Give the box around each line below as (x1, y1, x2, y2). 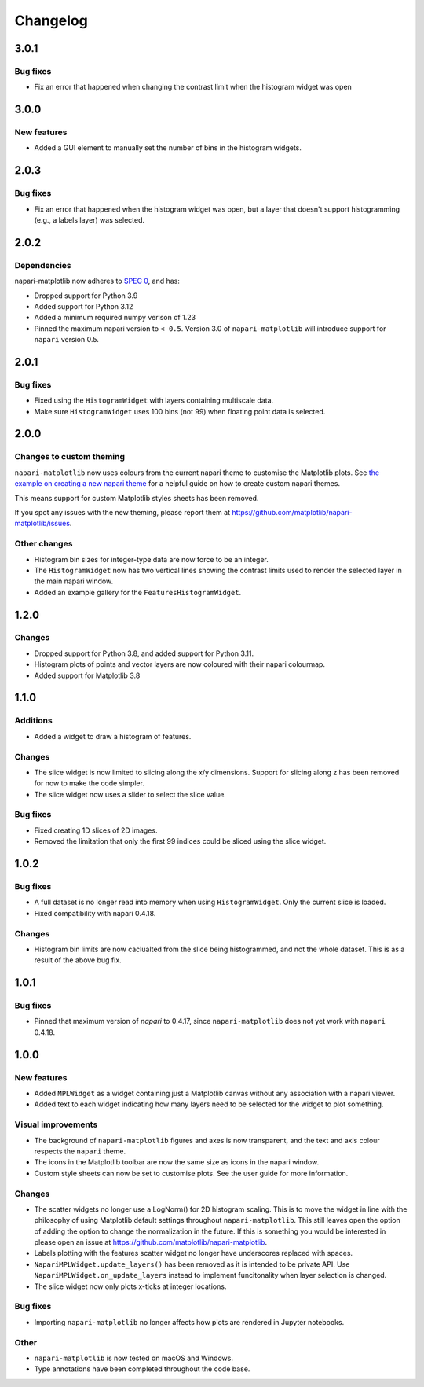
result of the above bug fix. (34, 955, 122, 965)
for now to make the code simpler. (34, 778, 145, 788)
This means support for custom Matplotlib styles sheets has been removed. (14, 493, 259, 502)
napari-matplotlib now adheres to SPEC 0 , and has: (14, 276, 181, 286)
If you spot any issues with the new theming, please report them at (14, 508, 231, 517)
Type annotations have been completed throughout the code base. (34, 1364, 250, 1374)
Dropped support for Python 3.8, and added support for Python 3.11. (34, 649, 254, 658)
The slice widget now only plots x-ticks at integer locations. (34, 1282, 227, 1291)
